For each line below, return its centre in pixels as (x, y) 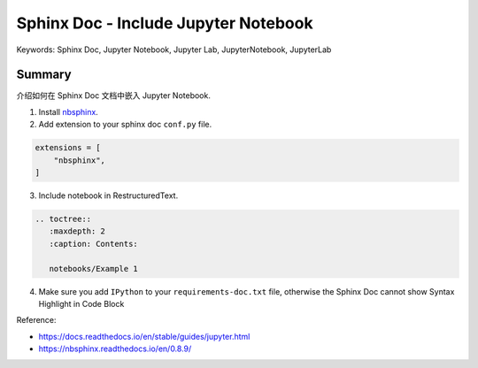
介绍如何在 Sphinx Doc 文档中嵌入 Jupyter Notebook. (114, 96)
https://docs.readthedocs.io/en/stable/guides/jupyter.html (144, 336)
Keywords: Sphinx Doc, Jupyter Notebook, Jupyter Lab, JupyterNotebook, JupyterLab (174, 50)
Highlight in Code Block (81, 303)
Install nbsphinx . (69, 111)
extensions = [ (68, 148)
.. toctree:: (63, 218)
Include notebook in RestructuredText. (108, 195)
